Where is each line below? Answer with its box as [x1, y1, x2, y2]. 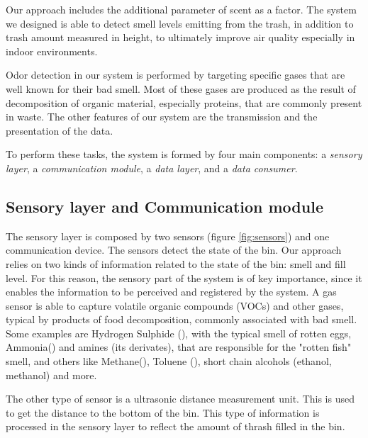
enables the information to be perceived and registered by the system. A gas [6, 284, 337, 299]
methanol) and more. [6, 367, 97, 382]
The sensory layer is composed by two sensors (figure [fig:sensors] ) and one [6, 228, 330, 243]
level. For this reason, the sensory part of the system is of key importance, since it [6, 270, 362, 285]
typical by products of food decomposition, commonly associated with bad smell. [6, 312, 357, 327]
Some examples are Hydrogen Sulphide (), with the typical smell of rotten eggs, [6, 325, 352, 340]
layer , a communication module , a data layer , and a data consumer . [6, 160, 298, 175]
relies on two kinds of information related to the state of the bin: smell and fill [6, 256, 346, 271]
